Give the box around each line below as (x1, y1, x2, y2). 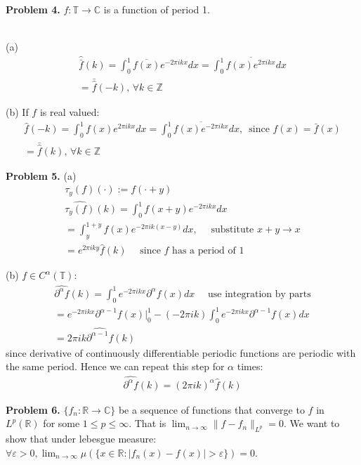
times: (237, 359, 263, 374)
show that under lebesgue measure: (6, 431, 157, 445)
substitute (211, 225, 254, 235)
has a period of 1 (172, 246, 244, 256)
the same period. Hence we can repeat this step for (6, 359, 225, 374)
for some (43, 416, 80, 431)
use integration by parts (207, 289, 311, 299)
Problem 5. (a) (6, 168, 77, 183)
